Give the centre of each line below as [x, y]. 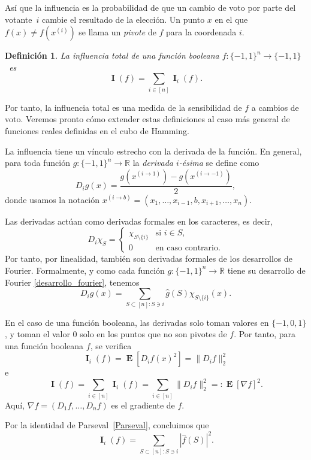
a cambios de [275, 107]
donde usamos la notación [52, 199]
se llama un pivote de [117, 32]
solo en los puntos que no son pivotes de [153, 334]
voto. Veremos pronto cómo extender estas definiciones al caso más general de [147, 119]
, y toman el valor [37, 334]
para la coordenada [201, 32]
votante [19, 19]
